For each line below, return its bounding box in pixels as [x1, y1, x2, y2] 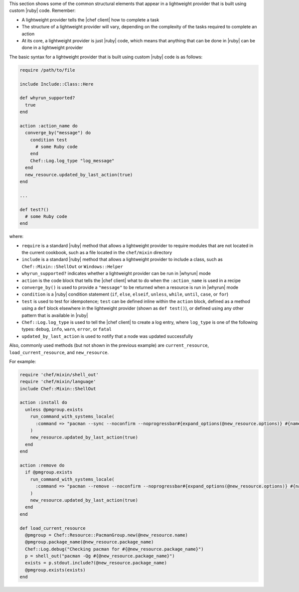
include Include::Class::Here [19, 81, 94, 87]
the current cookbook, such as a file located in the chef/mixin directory [21, 250, 172, 256]
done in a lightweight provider [21, 45, 83, 51]
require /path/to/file [19, 67, 75, 73]
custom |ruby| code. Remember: [9, 7, 76, 13]
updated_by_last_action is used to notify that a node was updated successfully [21, 333, 193, 339]
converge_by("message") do [25, 130, 91, 136]
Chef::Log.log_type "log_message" [30, 157, 115, 163]
